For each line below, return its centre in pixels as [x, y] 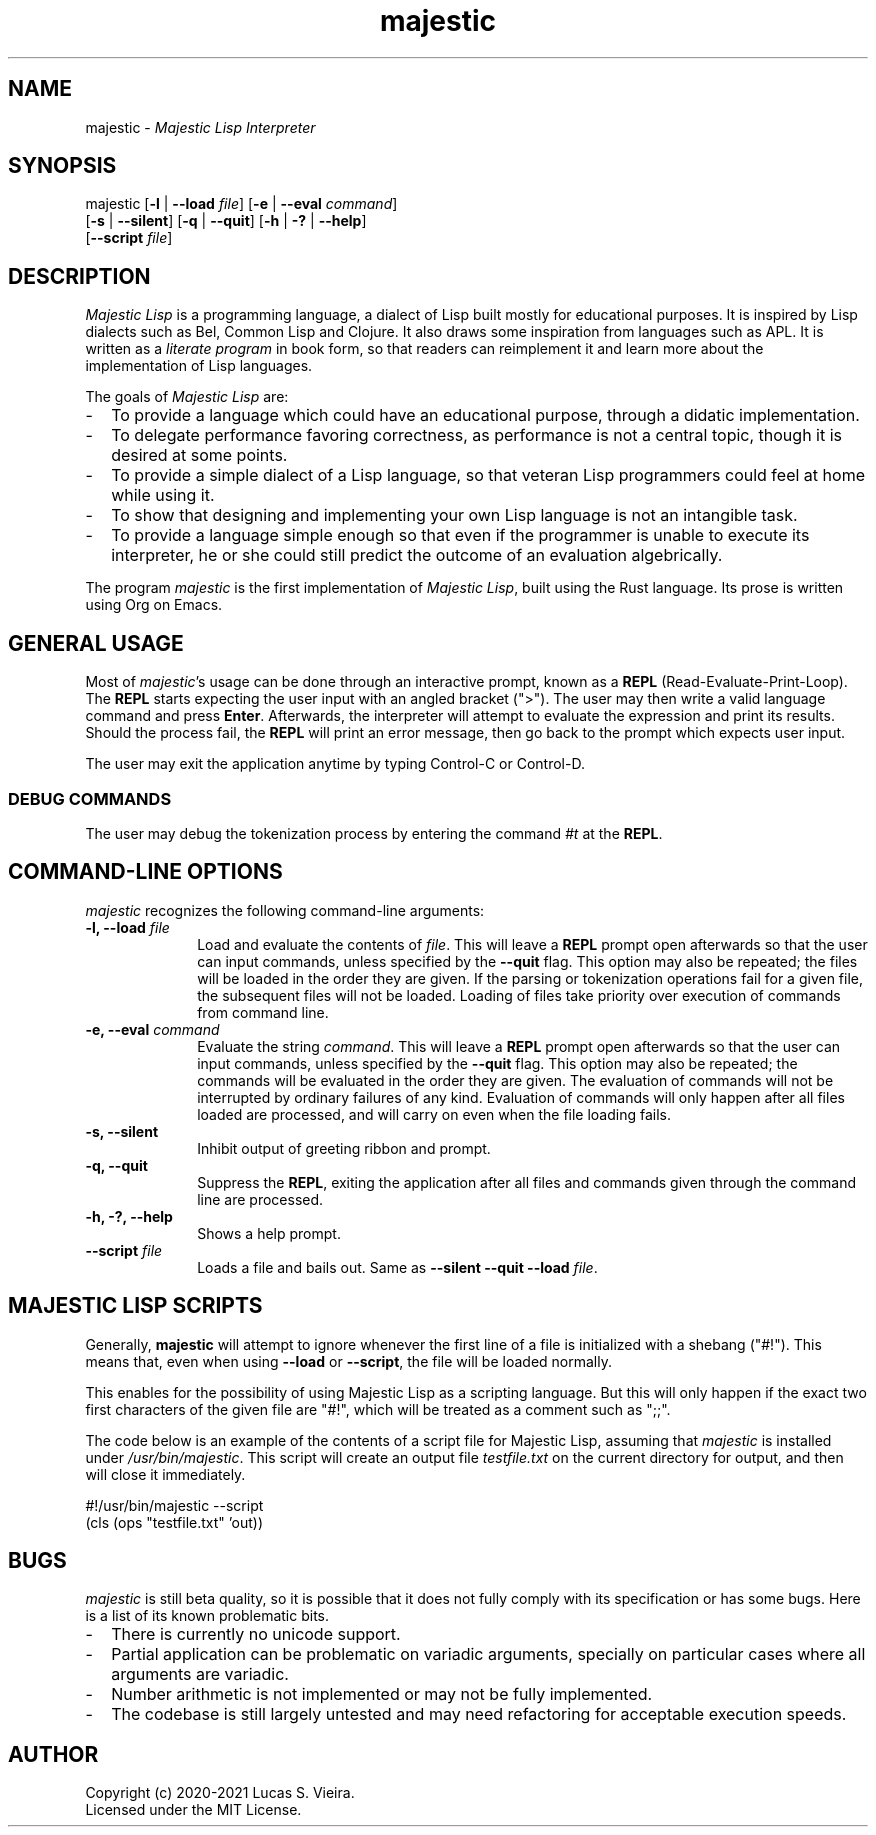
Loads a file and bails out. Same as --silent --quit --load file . [397, 1267]
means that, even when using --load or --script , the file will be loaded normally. [348, 1361]
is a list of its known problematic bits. [207, 1616]
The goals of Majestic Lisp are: [187, 397]
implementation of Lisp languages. [199, 366]
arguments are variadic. [200, 1674]
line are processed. [260, 1199]
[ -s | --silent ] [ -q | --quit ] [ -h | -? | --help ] [226, 221]
